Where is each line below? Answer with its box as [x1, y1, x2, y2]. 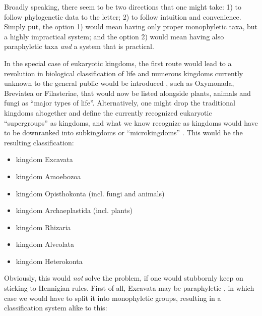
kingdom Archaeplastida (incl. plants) [16, 205, 133, 216]
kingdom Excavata [16, 154, 73, 165]
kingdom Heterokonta [16, 255, 83, 266]
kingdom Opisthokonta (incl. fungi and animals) [16, 188, 165, 198]
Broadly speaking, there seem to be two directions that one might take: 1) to [4, 2, 242, 12]
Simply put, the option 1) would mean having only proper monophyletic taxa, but [4, 21, 257, 32]
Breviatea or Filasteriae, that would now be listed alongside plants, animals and [4, 87, 251, 98]
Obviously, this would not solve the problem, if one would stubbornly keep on [4, 273, 243, 283]
